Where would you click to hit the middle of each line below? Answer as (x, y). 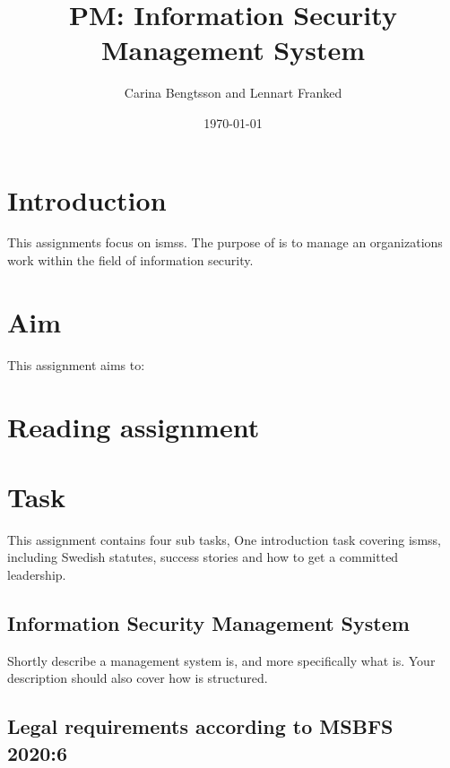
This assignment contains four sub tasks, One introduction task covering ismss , (224, 539)
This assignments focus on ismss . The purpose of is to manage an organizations (225, 242)
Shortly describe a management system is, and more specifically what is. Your (221, 660)
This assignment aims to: (76, 364)
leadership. (37, 575)
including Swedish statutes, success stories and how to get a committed (203, 557)
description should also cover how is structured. (138, 678)
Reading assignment (134, 426)
